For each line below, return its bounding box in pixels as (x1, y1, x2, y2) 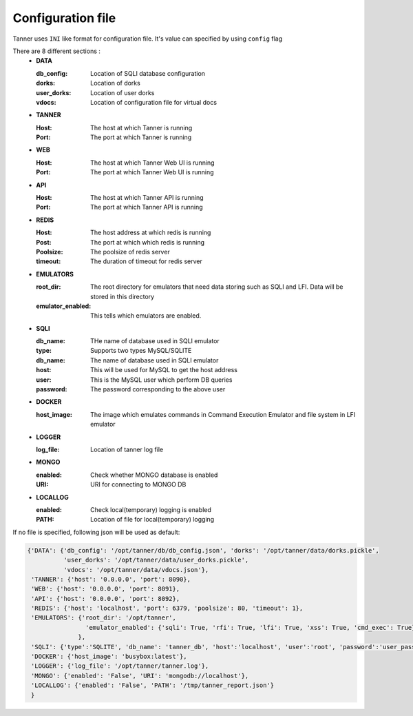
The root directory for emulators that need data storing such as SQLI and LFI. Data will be (90, 283, 343, 291)
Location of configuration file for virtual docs (90, 98, 217, 106)
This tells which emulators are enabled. (90, 311, 202, 320)
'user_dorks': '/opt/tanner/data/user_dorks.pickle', (63, 556, 249, 564)
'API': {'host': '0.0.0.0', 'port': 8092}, (31, 595, 180, 602)
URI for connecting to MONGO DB (90, 480, 187, 489)
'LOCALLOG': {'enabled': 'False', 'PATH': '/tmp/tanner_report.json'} (31, 682, 275, 689)
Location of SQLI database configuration (90, 69, 206, 77)
